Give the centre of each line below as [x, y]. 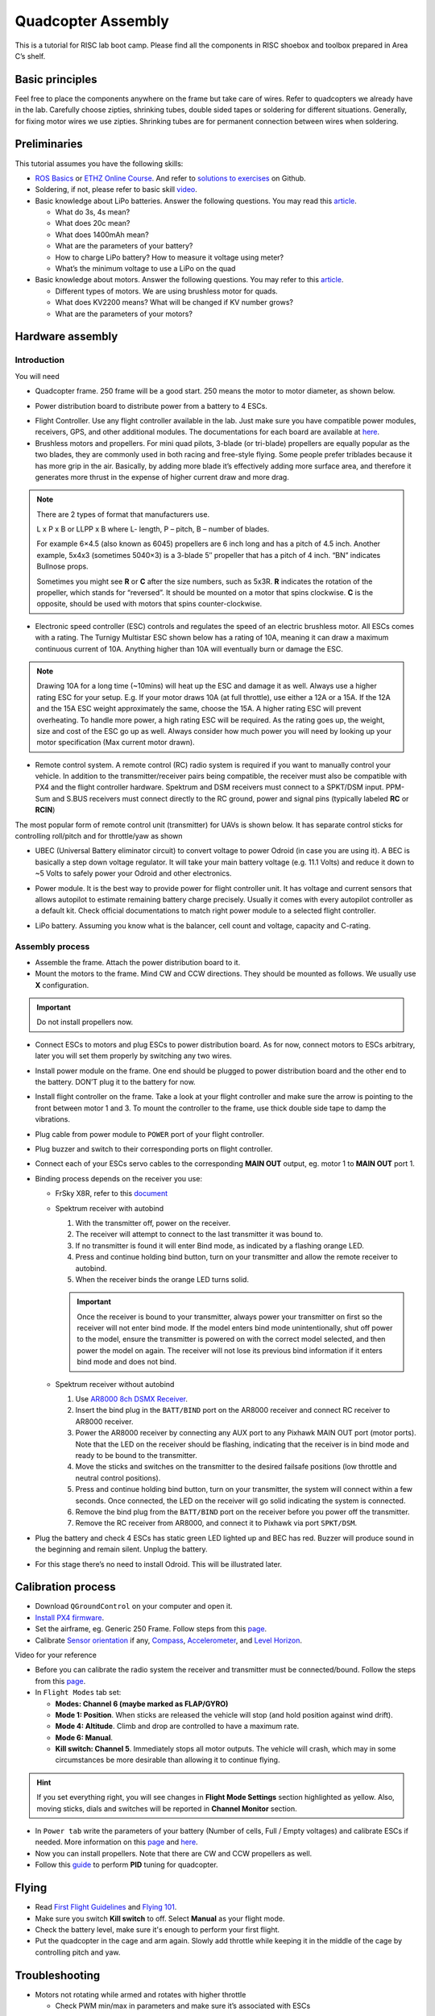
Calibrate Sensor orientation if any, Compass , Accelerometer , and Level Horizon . [168, 1640]
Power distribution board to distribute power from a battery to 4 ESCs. [151, 406]
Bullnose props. [62, 566]
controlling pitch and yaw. [78, 1952]
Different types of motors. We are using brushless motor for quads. [166, 291]
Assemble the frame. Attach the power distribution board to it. [138, 962]
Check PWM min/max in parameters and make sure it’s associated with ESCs [183, 2006]
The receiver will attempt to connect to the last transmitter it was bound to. [199, 1235]
